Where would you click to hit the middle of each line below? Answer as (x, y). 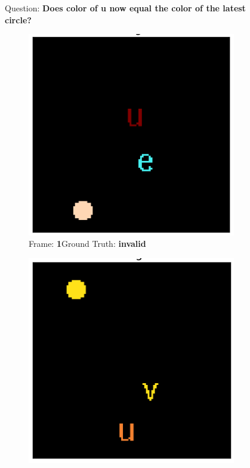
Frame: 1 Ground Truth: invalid (87, 244)
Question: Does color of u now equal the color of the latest (125, 8)
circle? (18, 19)
